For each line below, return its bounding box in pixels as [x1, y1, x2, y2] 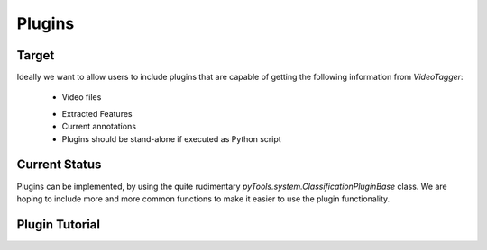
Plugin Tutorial [16, 217, 101, 232]
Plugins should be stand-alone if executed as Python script [61, 133, 281, 144]
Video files [61, 92, 102, 103]
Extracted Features [61, 108, 133, 119]
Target [16, 48, 55, 63]
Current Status [16, 157, 102, 173]
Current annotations [61, 121, 137, 132]
